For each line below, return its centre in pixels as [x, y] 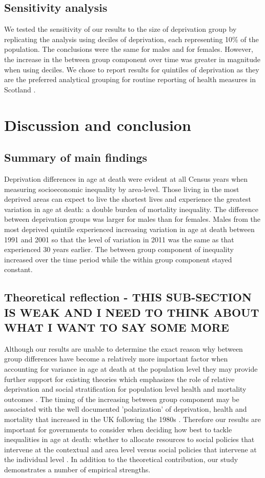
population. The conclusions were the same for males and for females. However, [129, 49]
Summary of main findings [76, 157]
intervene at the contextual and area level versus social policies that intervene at [130, 449]
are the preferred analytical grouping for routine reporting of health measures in [130, 79]
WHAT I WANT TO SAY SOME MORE [117, 327]
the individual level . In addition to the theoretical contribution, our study [121, 459]
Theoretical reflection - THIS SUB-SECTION [128, 297]
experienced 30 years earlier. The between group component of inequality [119, 249]
